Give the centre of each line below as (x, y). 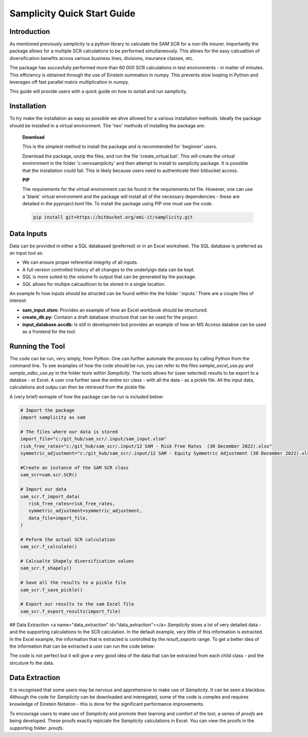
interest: (18, 301)
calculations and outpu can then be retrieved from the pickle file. (78, 387)
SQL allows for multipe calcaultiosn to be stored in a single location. (94, 284)
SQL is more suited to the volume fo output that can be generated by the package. (109, 277)
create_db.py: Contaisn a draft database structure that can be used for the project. (110, 317)
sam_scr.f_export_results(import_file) (70, 611)
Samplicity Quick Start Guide (72, 13)
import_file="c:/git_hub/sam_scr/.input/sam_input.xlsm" (93, 439)
